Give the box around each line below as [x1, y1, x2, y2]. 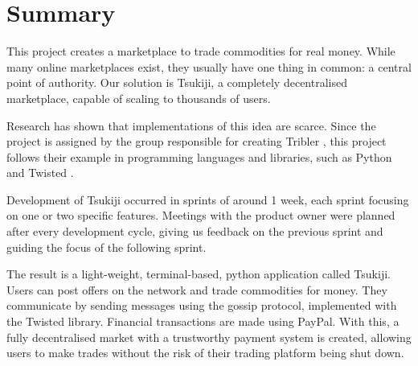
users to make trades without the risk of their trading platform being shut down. [6, 344, 404, 361]
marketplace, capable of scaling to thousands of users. [6, 89, 271, 106]
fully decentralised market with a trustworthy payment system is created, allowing [6, 328, 412, 345]
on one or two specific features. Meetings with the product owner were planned [6, 207, 395, 224]
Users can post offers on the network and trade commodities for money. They [6, 281, 387, 298]
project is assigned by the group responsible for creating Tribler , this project [6, 133, 387, 150]
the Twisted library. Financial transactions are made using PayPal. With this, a [6, 313, 400, 330]
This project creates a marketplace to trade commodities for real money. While [6, 43, 395, 60]
